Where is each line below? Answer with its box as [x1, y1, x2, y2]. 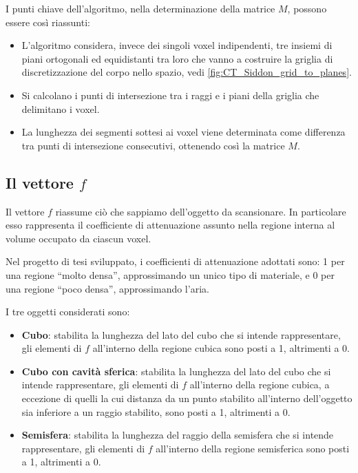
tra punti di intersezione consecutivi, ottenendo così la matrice [21, 138, 285, 152]
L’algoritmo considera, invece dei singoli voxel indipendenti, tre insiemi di [21, 38, 333, 52]
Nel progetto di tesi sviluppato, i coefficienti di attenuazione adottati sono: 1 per [6, 254, 345, 269]
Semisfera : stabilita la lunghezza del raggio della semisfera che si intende [21, 428, 334, 442]
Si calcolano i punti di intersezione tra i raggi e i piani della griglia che [21, 87, 319, 102]
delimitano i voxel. [21, 101, 100, 116]
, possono [287, 1, 327, 15]
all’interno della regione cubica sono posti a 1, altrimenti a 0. [92, 341, 350, 355]
